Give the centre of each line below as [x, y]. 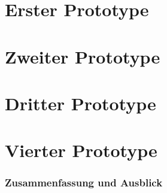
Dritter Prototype [81, 103]
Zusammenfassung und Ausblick [84, 183]
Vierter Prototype [81, 150]
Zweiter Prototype [83, 56]
